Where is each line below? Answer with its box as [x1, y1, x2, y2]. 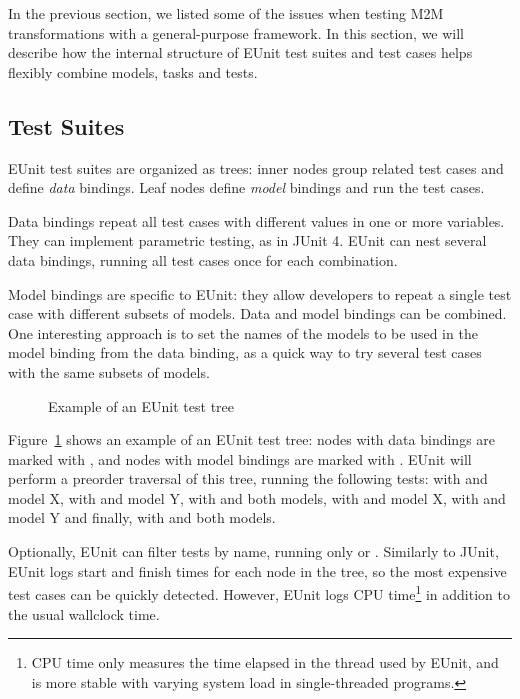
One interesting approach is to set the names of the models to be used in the [8, 322, 478, 343]
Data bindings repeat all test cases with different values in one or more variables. [8, 210, 505, 231]
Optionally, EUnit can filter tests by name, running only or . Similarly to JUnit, [8, 541, 499, 562]
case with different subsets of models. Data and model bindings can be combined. [8, 303, 507, 324]
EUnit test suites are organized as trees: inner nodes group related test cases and [8, 157, 504, 178]
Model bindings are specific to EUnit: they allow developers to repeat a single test [8, 283, 512, 304]
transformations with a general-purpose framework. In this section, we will [8, 22, 465, 43]
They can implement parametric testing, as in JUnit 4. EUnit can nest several [8, 230, 487, 251]
